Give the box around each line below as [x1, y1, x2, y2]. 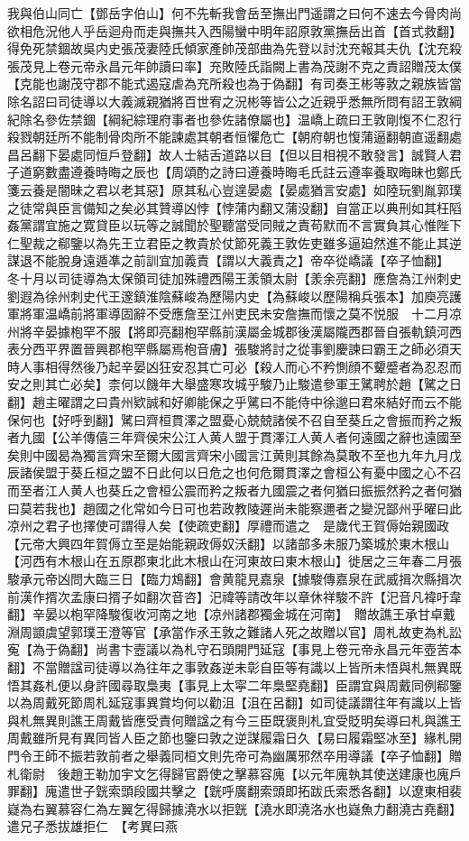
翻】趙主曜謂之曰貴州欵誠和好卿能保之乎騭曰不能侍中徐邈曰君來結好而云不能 [7, 393, 462, 411]
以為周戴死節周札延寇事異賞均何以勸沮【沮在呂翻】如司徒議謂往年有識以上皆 [7, 693, 462, 712]
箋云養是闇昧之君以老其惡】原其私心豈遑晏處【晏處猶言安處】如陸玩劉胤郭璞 [7, 180, 462, 199]
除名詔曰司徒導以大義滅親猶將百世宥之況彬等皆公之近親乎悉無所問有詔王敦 [7, 91, 449, 110]
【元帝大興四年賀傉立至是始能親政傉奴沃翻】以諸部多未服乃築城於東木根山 [7, 533, 449, 552]
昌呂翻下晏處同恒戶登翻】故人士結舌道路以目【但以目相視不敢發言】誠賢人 [7, 144, 449, 163]
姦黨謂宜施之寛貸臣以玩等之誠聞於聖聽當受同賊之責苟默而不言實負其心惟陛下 [7, 216, 462, 235]
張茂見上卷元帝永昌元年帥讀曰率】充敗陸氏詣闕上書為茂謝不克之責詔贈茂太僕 [7, 56, 462, 75]
